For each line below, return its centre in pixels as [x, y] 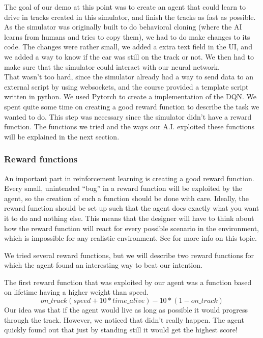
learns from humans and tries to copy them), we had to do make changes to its [127, 36]
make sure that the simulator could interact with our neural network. [112, 66]
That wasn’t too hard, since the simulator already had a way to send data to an [129, 77]
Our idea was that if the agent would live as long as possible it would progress [126, 310]
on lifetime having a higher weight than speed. [77, 292]
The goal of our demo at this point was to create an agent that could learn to [125, 7]
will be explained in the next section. [62, 136]
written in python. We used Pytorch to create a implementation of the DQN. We [130, 96]
